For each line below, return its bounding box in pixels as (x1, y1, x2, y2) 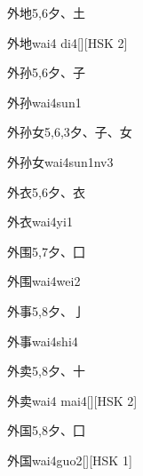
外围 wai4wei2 (7, 272, 81, 290)
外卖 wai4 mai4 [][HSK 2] (7, 391, 138, 409)
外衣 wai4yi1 (7, 212, 73, 231)
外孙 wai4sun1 (7, 92, 82, 111)
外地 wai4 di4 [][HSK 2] (7, 33, 128, 52)
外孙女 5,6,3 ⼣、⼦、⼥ (7, 123, 132, 141)
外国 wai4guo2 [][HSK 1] (7, 450, 132, 469)
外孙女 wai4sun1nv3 (7, 152, 114, 171)
